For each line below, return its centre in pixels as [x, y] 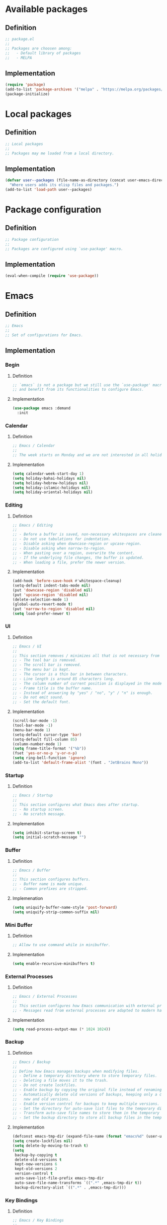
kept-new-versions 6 [36, 1164]
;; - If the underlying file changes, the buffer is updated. [78, 558]
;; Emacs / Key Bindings [38, 1220]
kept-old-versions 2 [36, 1169]
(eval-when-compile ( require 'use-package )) [52, 276]
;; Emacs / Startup [33, 795]
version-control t [34, 1174]
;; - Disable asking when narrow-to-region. [59, 548]
